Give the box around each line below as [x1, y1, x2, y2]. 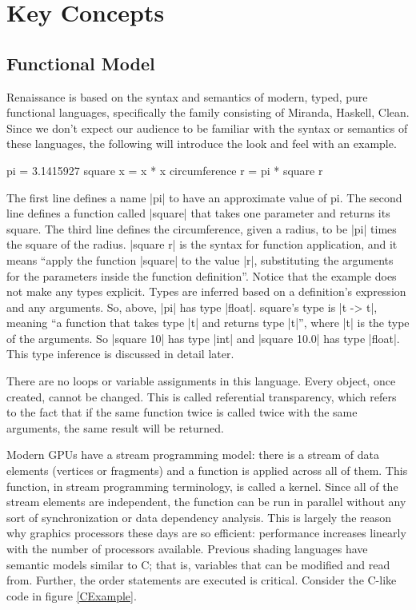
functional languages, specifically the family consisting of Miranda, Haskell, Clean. [6, 104, 410, 121]
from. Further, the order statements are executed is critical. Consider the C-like [6, 572, 397, 588]
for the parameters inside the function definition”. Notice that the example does [6, 267, 397, 284]
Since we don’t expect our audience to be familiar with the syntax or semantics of [6, 119, 408, 136]
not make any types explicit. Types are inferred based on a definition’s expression [6, 283, 406, 300]
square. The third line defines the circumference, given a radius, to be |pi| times [6, 220, 397, 237]
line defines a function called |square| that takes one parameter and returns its [6, 205, 390, 221]
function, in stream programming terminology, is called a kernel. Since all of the [6, 477, 398, 494]
